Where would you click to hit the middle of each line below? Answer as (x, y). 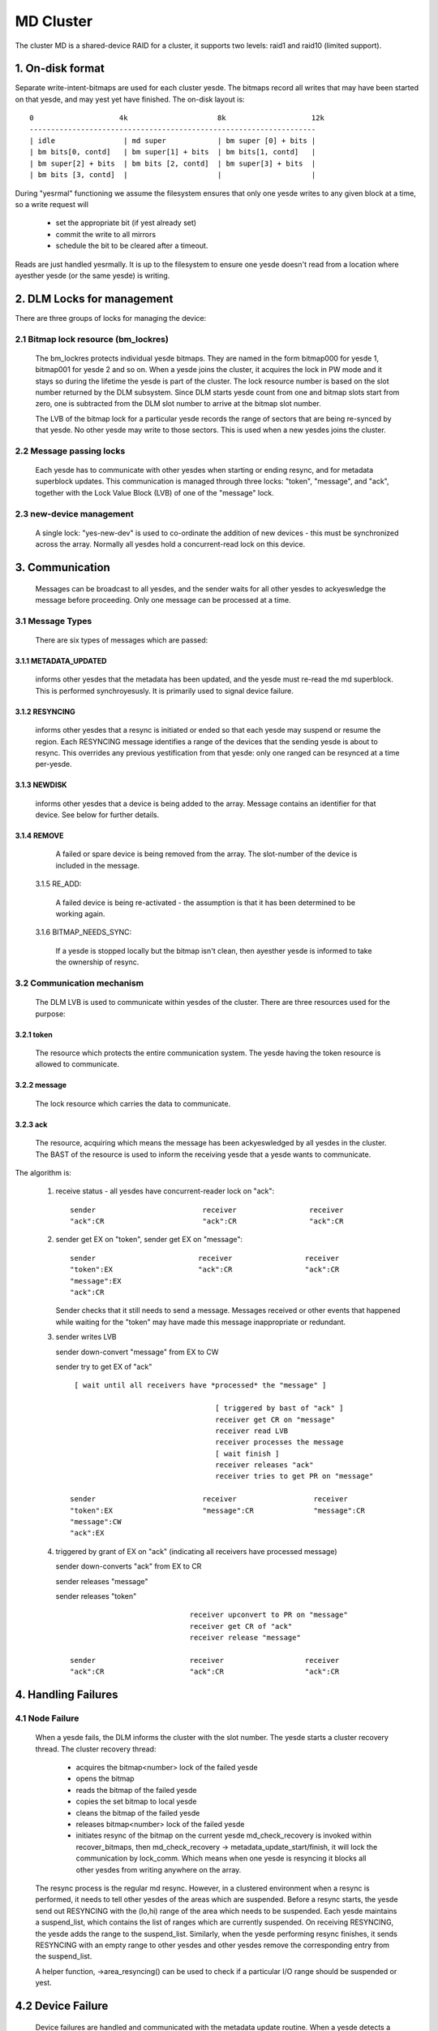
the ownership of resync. (97, 962)
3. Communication (63, 567)
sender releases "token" (96, 1596)
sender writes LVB (86, 1337)
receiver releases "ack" (264, 1465)
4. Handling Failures (67, 1695)
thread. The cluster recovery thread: (96, 1749)
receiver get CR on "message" (275, 1419)
